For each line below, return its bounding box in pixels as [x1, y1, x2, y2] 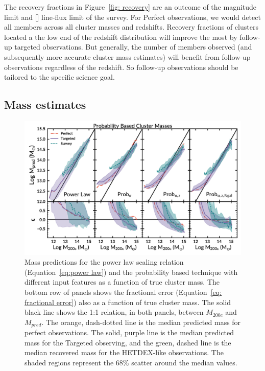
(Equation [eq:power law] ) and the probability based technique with [25, 266, 238, 277]
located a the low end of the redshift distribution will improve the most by [4, 31, 237, 42]
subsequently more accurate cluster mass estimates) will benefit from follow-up [4, 51, 251, 62]
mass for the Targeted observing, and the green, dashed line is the [25, 337, 231, 347]
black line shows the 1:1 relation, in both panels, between [25, 307, 204, 317]
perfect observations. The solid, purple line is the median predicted [25, 327, 234, 338]
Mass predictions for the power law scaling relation [25, 257, 184, 267]
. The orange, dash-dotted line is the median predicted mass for [41, 316, 241, 327]
